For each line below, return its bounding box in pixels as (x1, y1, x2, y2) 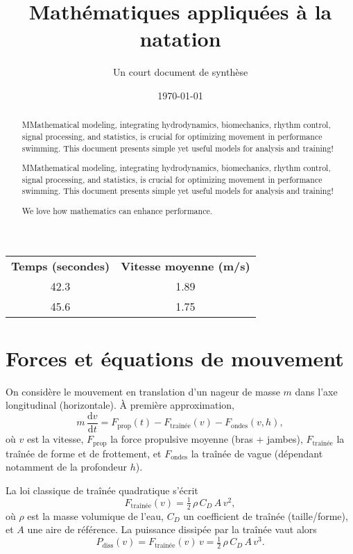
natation (139, 24, 221, 53)
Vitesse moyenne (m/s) (121, 257, 250, 274)
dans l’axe (295, 384, 338, 398)
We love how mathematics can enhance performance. (21, 205, 213, 217)
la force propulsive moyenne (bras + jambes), (110, 432, 303, 446)
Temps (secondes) (11, 257, 110, 274)
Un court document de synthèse (112, 65, 248, 79)
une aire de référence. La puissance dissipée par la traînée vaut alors (27, 522, 317, 537)
